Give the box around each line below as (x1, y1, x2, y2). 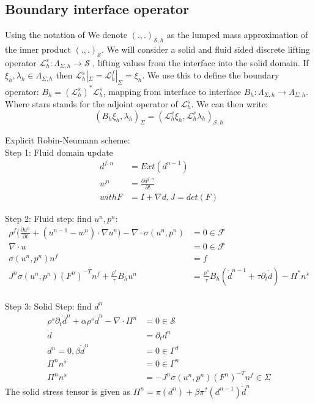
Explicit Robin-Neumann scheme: (5, 134, 130, 147)
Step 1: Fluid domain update (5, 145, 113, 158)
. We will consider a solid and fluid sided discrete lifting (101, 43, 310, 55)
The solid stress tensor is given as (5, 384, 131, 397)
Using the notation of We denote (5, 28, 127, 41)
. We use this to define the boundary (142, 69, 280, 82)
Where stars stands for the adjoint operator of (5, 97, 178, 110)
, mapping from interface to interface (103, 85, 241, 97)
